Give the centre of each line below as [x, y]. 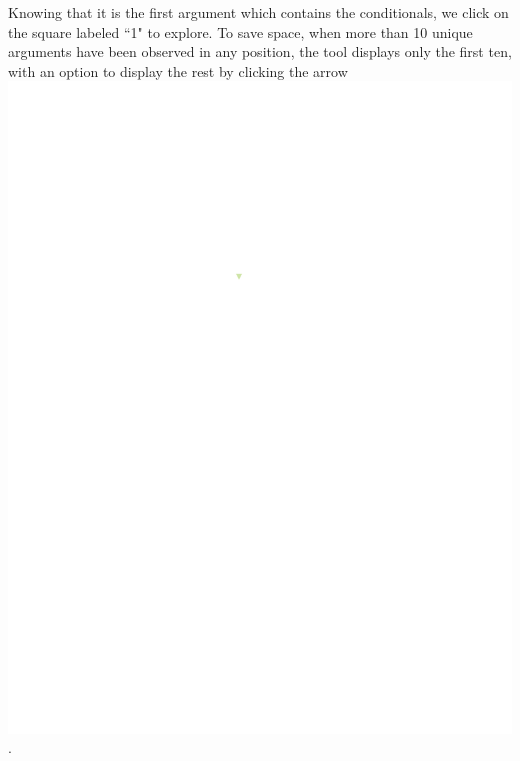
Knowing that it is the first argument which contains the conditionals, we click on [258, 12]
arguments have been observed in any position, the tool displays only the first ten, [260, 51]
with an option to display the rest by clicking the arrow [178, 70]
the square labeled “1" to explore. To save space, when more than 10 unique [240, 31]
